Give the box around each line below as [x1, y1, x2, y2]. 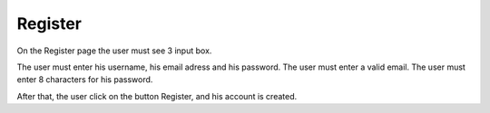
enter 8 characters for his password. [16, 74, 153, 85]
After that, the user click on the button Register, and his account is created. [16, 90, 298, 101]
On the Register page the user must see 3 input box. [16, 45, 212, 56]
